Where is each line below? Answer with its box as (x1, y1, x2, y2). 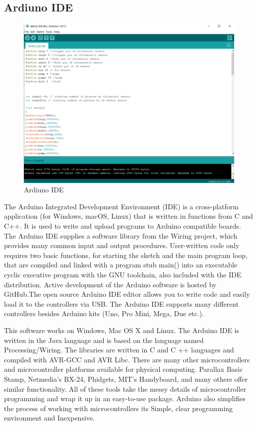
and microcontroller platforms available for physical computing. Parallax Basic (4, 364, 243, 374)
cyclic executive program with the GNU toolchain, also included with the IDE (4, 269, 242, 280)
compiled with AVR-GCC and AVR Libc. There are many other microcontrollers (4, 354, 250, 364)
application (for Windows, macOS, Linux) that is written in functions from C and (4, 211, 253, 221)
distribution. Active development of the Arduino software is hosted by (4, 279, 217, 289)
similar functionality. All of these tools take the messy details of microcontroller (4, 383, 246, 394)
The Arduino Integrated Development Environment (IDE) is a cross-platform (4, 201, 239, 211)
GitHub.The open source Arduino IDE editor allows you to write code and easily (4, 289, 250, 299)
